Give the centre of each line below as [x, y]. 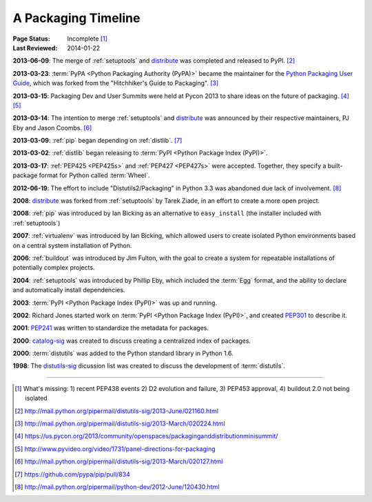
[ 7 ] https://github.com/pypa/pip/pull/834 [72, 474]
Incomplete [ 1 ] [87, 39]
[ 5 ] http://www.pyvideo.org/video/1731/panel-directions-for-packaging [115, 449]
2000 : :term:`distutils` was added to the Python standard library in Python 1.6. [123, 353]
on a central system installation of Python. [72, 245]
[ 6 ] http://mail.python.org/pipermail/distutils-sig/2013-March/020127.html [119, 461]
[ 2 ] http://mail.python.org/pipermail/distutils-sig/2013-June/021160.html [116, 411]
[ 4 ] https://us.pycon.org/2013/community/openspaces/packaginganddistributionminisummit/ [146, 436]
